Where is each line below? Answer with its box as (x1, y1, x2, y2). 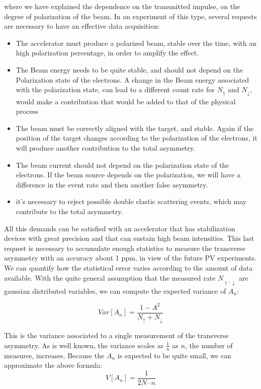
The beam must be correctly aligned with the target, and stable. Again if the (16, 122, 254, 133)
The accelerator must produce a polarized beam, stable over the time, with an (16, 37, 257, 48)
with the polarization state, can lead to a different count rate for (16, 84, 215, 95)
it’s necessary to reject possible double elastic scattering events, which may (16, 196, 247, 207)
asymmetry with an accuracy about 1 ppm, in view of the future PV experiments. (4, 252, 256, 263)
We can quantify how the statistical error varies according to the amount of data (4, 262, 253, 273)
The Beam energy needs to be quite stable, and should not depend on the (16, 64, 243, 75)
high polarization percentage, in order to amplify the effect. (16, 47, 199, 58)
